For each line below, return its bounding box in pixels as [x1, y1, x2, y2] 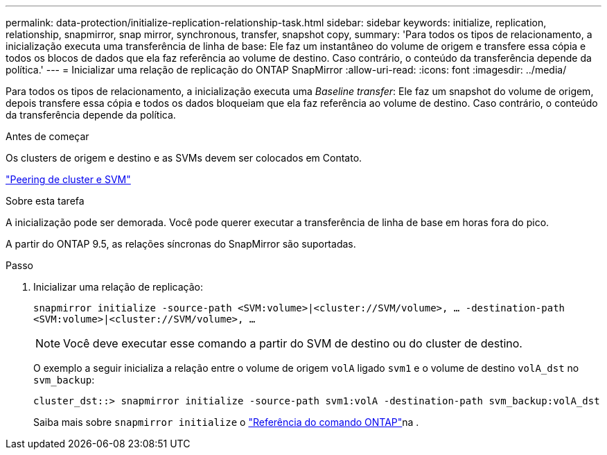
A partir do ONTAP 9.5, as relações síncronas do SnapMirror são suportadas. [6, 238, 356, 250]
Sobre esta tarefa [6, 195, 85, 207]
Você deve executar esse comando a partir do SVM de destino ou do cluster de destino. [63, 336, 522, 350]
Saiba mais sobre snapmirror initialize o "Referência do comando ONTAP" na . [33, 416, 419, 428]
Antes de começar [6, 130, 89, 142]
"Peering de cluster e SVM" [6, 173, 131, 185]
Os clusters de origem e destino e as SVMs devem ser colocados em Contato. [6, 152, 362, 164]
